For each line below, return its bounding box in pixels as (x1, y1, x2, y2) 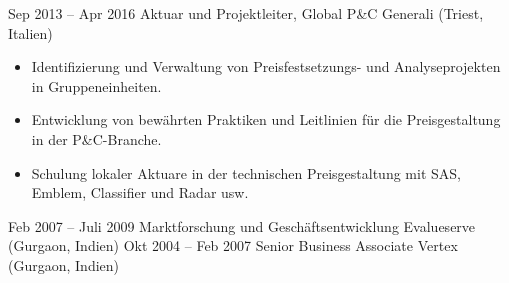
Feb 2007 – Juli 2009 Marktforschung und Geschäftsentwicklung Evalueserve (8, 215, 476, 236)
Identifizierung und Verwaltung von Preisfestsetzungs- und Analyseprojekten (31, 56, 501, 77)
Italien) (8, 22, 53, 43)
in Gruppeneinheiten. (31, 75, 162, 96)
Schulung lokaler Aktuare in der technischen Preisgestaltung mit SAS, (31, 162, 461, 183)
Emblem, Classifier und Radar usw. (31, 182, 249, 203)
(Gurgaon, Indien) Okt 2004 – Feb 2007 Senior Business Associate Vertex (8, 235, 458, 256)
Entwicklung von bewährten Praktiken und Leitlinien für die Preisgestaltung (31, 109, 501, 130)
